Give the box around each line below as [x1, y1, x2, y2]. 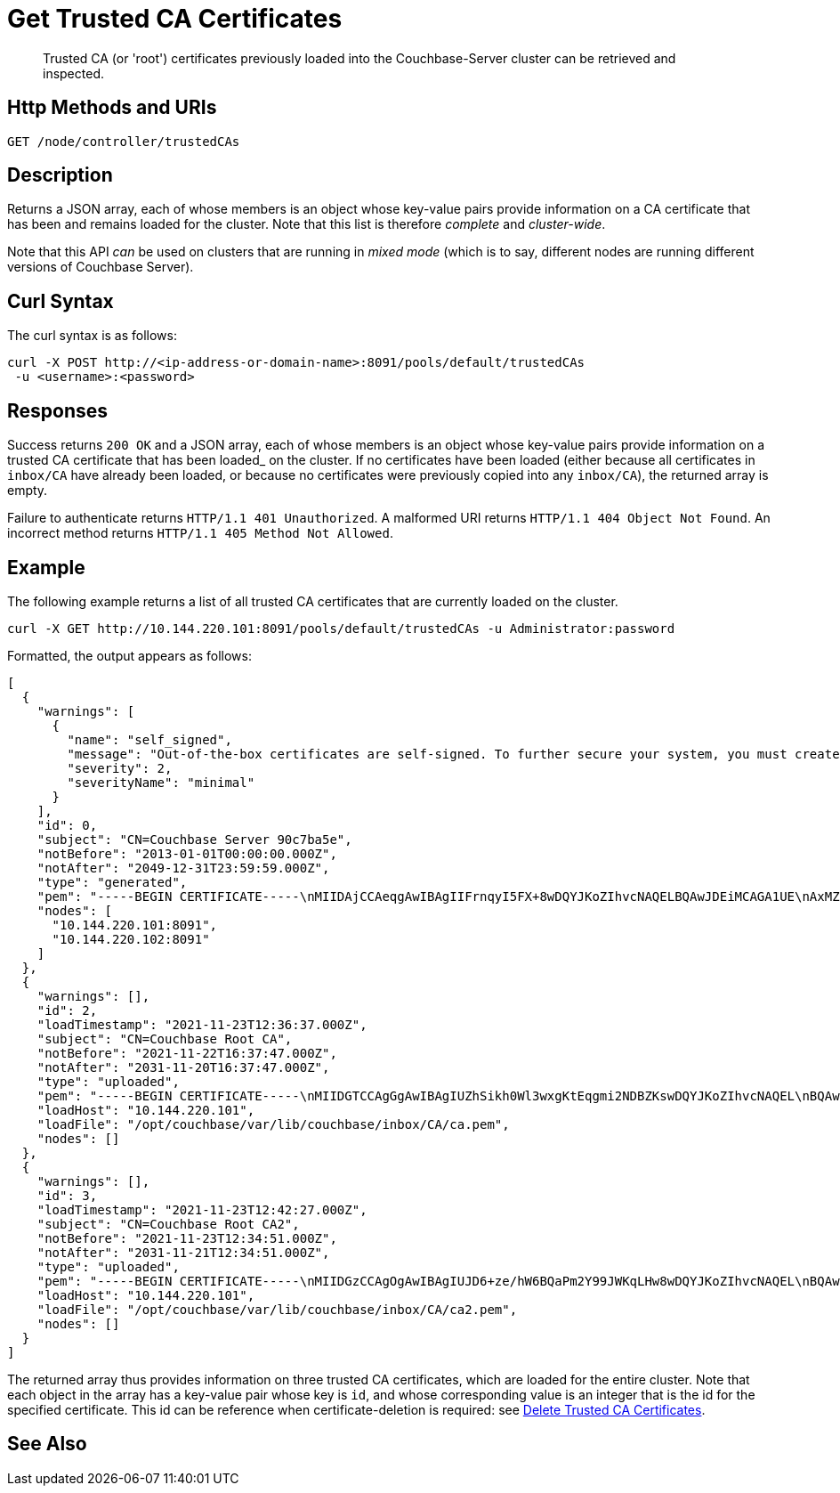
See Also [7, 1432, 87, 1456]
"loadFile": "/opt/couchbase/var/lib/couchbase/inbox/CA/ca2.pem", [36, 1302, 518, 1317]
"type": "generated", [36, 874, 188, 889]
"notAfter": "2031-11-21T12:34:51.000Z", [36, 1245, 330, 1260]
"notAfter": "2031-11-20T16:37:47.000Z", [36, 1059, 330, 1075]
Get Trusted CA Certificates [7, 4, 343, 34]
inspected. [43, 65, 104, 81]
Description [7, 164, 113, 187]
